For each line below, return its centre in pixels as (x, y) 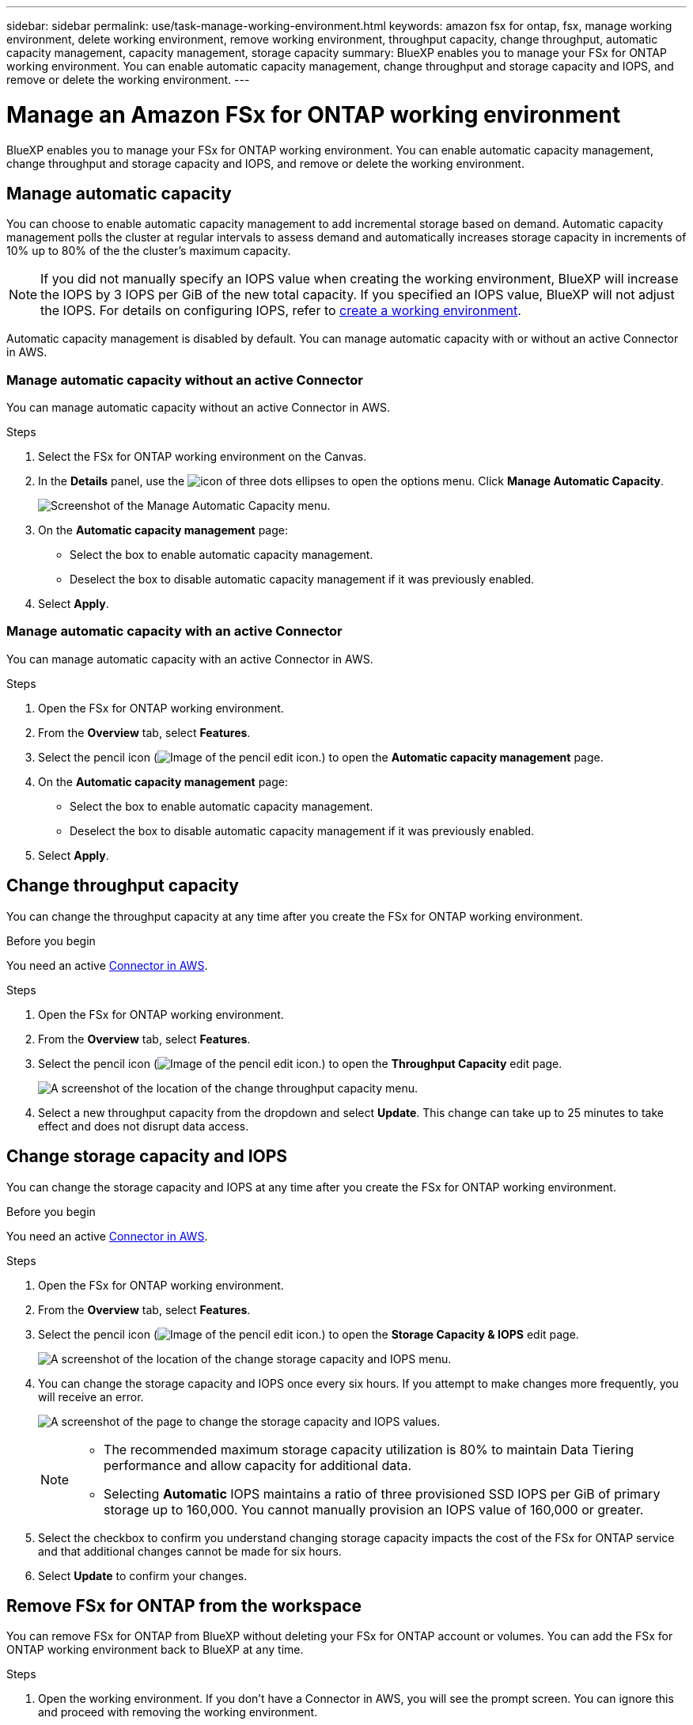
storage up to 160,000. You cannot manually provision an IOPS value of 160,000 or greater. (374, 1509)
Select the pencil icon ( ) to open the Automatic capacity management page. (321, 757)
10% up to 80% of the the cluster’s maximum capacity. (149, 251)
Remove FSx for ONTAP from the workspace (184, 1605)
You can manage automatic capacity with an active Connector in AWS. (190, 659)
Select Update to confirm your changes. (143, 1575)
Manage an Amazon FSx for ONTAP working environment (314, 114)
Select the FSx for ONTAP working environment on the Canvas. (203, 457)
